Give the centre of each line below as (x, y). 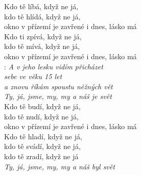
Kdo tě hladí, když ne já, (43, 136)
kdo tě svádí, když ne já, (42, 146)
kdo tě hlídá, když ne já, (42, 16)
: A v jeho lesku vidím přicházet (54, 66)
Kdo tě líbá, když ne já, (41, 6)
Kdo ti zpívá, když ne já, (43, 36)
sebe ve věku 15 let (33, 76)
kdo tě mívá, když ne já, (42, 46)
